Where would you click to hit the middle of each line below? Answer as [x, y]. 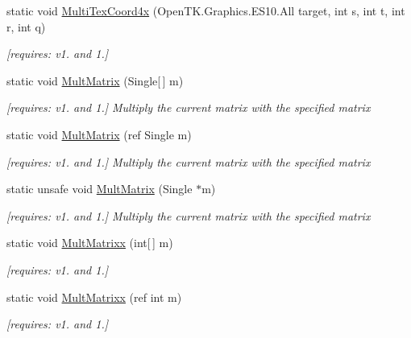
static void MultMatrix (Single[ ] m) [95, 80]
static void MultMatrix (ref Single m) [99, 134]
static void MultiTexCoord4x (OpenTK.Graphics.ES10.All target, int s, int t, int [206, 10]
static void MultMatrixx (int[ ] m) [90, 243]
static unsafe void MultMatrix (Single [100, 189]
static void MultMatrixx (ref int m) [94, 297]
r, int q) [26, 26]
